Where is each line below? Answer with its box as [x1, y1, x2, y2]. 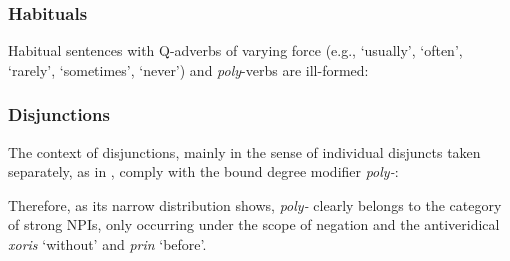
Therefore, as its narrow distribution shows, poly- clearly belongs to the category [8, 194, 502, 215]
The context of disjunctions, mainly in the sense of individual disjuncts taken [8, 141, 481, 162]
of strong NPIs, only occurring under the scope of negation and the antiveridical [8, 214, 500, 235]
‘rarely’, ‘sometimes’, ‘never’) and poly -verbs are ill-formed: [8, 59, 369, 80]
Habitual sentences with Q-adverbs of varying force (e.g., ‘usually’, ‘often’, [8, 40, 463, 61]
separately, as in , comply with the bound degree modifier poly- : [8, 161, 399, 182]
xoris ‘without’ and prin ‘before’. [8, 234, 207, 254]
